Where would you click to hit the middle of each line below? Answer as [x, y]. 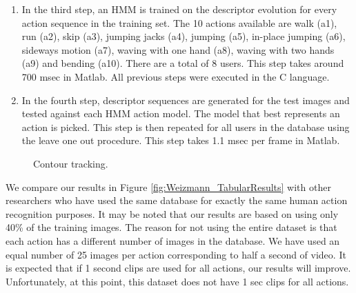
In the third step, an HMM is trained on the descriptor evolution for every [179, 9]
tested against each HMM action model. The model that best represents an [181, 113]
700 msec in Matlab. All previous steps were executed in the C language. [176, 76]
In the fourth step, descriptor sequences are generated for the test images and [186, 100]
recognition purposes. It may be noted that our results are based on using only [172, 213]
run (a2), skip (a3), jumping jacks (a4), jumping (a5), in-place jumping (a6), [184, 36]
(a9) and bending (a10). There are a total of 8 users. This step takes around [183, 63]
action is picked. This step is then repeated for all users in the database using [186, 127]
